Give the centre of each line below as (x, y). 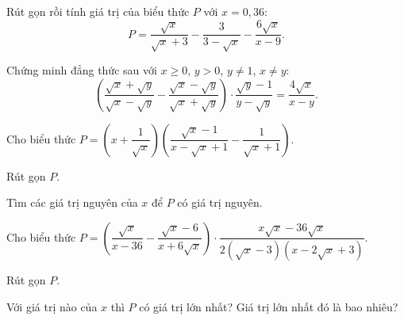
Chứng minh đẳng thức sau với (82, 70)
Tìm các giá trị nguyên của (72, 202)
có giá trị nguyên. (220, 202)
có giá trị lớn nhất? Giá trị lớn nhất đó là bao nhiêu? (269, 306)
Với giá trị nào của (52, 306)
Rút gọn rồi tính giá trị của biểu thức (98, 11)
